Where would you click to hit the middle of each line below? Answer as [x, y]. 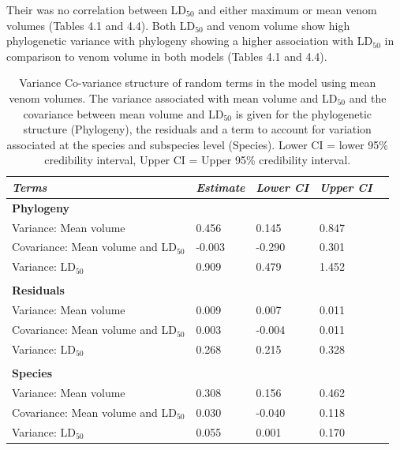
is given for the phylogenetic [304, 113]
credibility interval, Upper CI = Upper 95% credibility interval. [198, 160]
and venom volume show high [279, 25]
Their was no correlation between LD [97, 9]
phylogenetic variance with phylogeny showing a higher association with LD [190, 41]
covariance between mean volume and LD [123, 113]
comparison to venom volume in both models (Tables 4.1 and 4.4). [167, 56]
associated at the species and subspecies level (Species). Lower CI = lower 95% [197, 144]
